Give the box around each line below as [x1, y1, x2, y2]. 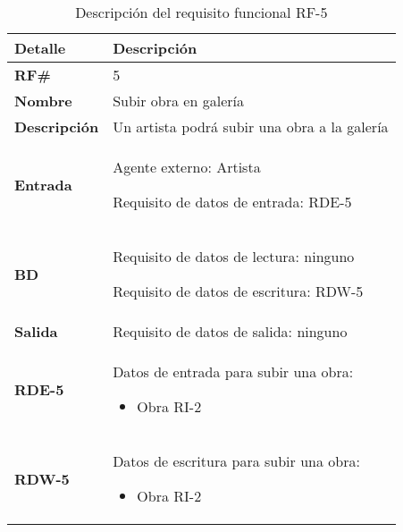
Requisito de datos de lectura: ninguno [113, 246, 355, 266]
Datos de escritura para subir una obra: [113, 451, 360, 471]
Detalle [14, 38, 66, 58]
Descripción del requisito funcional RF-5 [75, 2, 328, 22]
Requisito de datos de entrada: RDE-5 [113, 191, 352, 212]
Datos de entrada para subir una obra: [113, 361, 354, 382]
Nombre [14, 90, 72, 111]
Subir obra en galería [113, 90, 244, 111]
